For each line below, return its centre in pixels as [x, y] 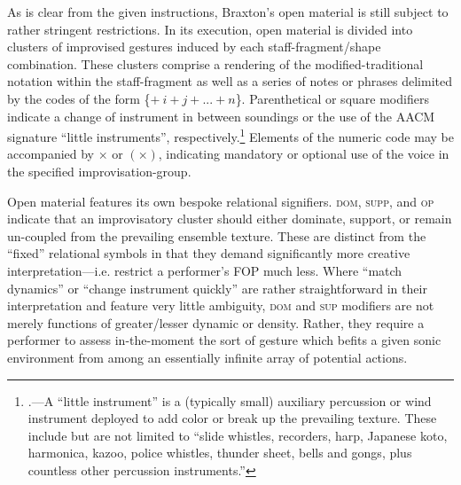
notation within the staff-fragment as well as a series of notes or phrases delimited [230, 81]
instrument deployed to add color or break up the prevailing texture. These [232, 418]
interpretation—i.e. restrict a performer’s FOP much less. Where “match [205, 270]
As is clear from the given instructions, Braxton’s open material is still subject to [228, 12]
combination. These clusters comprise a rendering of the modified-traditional [215, 63]
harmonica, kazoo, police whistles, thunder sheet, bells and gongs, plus [220, 453]
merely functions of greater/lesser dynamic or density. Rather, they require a [216, 322]
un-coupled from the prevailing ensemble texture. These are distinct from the [217, 235]
